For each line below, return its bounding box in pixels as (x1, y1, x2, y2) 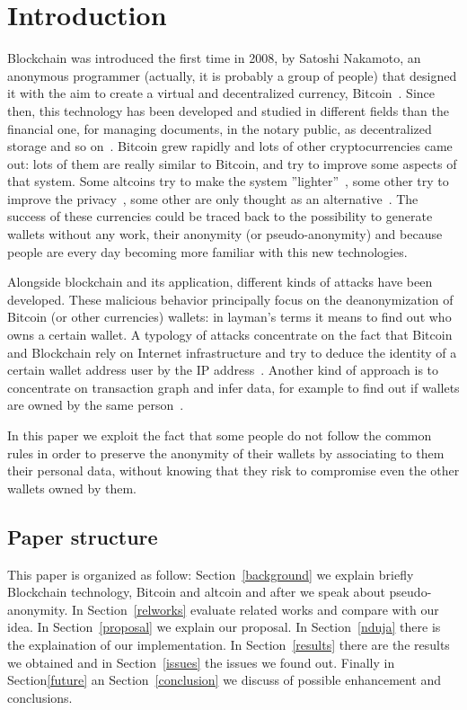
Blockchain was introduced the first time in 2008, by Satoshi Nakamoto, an (7, 49, 421, 67)
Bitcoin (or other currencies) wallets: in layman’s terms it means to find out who (7, 307, 452, 326)
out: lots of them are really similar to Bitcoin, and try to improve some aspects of (7, 154, 457, 173)
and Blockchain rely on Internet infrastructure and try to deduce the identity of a (7, 342, 457, 361)
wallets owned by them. (7, 478, 137, 497)
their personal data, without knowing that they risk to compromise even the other (7, 461, 460, 480)
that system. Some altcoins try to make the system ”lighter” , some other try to (7, 172, 449, 191)
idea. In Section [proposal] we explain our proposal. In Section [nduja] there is (7, 617, 441, 636)
